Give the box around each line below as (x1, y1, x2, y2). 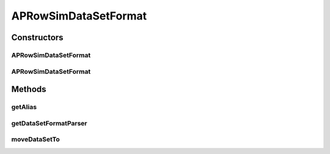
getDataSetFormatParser (11, 119, 88, 127)
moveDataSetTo (11, 135, 61, 144)
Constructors (11, 32, 64, 43)
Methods (11, 84, 46, 94)
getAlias (11, 103, 37, 111)
